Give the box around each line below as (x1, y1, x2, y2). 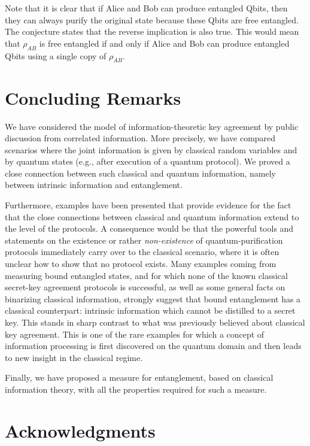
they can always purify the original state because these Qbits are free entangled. (5, 13, 299, 26)
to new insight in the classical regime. (5, 351, 143, 363)
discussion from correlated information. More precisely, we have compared (5, 132, 276, 144)
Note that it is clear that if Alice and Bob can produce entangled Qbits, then (5, 2, 288, 14)
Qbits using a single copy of (5, 49, 107, 62)
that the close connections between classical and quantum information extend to (5, 210, 299, 223)
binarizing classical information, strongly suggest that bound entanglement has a (5, 292, 301, 305)
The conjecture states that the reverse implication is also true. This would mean (5, 25, 299, 38)
